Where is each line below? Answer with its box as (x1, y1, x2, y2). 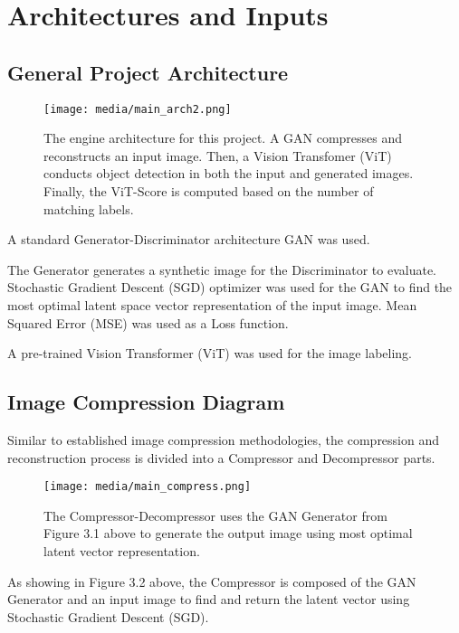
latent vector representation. (43, 542, 200, 560)
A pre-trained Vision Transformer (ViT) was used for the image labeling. (7, 344, 412, 363)
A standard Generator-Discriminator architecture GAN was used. (7, 230, 370, 249)
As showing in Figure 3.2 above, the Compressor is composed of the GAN (7, 572, 416, 590)
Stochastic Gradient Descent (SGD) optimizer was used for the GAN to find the (7, 278, 453, 297)
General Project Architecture (7, 58, 289, 86)
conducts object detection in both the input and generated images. (43, 164, 414, 183)
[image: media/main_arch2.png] (43, 102, 232, 116)
